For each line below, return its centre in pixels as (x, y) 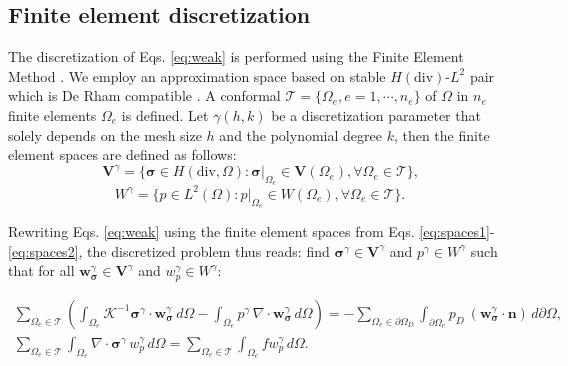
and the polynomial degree (300, 134)
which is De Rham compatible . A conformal (144, 95)
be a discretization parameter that (376, 114)
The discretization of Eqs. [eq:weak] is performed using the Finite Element (236, 56)
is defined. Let (165, 114)
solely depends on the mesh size (105, 134)
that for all (41, 270)
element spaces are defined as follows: (122, 154)
